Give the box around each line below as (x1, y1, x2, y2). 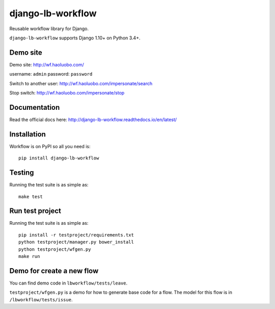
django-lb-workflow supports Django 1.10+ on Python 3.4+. (9, 35, 141, 41)
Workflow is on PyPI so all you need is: (9, 143, 91, 149)
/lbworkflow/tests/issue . (9, 296, 73, 302)
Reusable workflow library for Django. (9, 26, 89, 32)
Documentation (9, 103, 60, 112)
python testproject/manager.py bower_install (18, 239, 134, 245)
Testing (9, 169, 34, 177)
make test (18, 194, 43, 199)
